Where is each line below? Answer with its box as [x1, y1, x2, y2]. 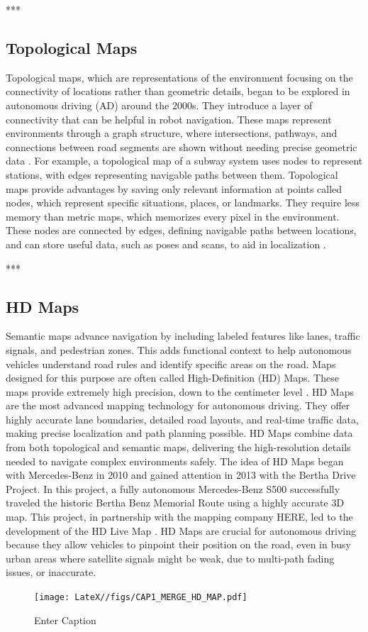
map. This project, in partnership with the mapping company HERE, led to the [6, 509, 353, 524]
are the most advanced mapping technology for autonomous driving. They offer [6, 398, 350, 413]
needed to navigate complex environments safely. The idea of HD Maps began [6, 453, 344, 468]
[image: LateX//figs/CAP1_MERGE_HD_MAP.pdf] [34, 592, 247, 602]
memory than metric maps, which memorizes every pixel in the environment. [6, 209, 340, 223]
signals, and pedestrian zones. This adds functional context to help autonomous [6, 342, 352, 357]
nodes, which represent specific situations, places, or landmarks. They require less [6, 195, 360, 210]
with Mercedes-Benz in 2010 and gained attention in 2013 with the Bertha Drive [6, 467, 356, 482]
